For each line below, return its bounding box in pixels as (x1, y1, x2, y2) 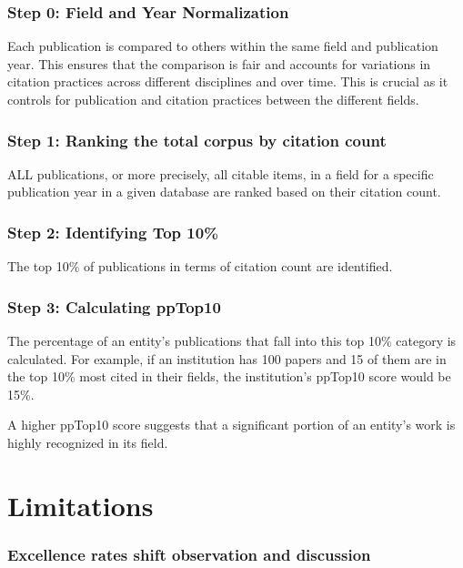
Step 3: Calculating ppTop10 (7, 295, 221, 318)
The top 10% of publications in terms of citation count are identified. (7, 257, 393, 276)
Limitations (7, 486, 154, 523)
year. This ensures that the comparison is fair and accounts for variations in (7, 54, 431, 73)
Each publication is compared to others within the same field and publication (7, 36, 438, 56)
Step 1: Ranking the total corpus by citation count (7, 128, 387, 151)
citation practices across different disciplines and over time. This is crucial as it (7, 72, 448, 91)
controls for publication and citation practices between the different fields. (7, 90, 419, 108)
